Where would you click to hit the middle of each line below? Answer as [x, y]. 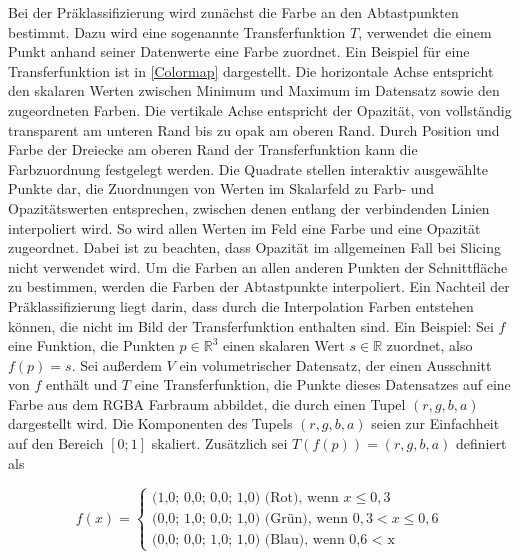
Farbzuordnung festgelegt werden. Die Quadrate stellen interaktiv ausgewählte [248, 168]
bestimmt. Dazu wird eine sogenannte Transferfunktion [177, 31]
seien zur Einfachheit [435, 423]
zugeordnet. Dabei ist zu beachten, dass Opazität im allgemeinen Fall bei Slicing [254, 247]
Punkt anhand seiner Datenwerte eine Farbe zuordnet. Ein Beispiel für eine [239, 51]
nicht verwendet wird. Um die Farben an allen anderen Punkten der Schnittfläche [258, 266]
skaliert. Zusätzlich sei [219, 443]
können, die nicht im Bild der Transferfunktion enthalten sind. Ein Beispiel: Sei [251, 325]
